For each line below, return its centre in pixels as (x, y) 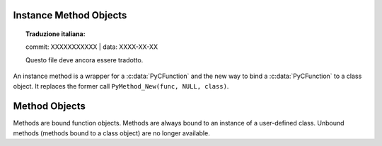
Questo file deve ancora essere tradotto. (85, 60)
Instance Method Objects (70, 15)
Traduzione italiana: (56, 34)
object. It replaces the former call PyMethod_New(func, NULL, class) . (121, 86)
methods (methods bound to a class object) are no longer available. (111, 133)
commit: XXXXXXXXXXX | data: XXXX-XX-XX (92, 47)
